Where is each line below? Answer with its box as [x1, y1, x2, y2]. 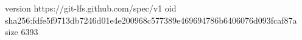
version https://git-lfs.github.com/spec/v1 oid [5, 2, 177, 14]
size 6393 [5, 25, 38, 38]
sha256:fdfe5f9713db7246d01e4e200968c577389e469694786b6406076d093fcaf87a [5, 13, 297, 26]
